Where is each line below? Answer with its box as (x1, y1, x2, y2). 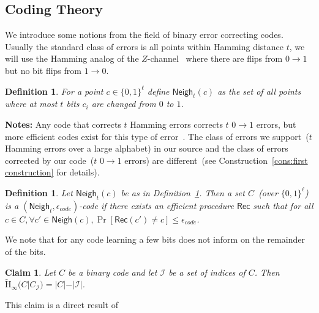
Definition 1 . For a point (5, 84, 103, 97)
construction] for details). (5, 166, 100, 179)
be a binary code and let (67, 265, 157, 278)
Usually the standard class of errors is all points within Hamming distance (5, 40, 283, 53)
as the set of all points (217, 84, 301, 97)
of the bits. (5, 245, 46, 257)
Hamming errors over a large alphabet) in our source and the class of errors (5, 142, 288, 155)
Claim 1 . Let (5, 265, 56, 278)
